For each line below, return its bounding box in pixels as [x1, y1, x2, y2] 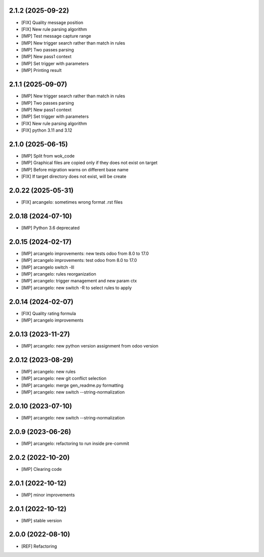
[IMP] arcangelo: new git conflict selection [21, 375, 107, 381]
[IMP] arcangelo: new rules [21, 369, 76, 374]
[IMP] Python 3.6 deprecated [21, 225, 80, 231]
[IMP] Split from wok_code [21, 153, 75, 159]
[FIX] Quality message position [21, 20, 84, 25]
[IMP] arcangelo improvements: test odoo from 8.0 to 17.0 [21, 257, 137, 263]
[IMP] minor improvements [21, 492, 75, 498]
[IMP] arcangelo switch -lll [21, 264, 74, 270]
